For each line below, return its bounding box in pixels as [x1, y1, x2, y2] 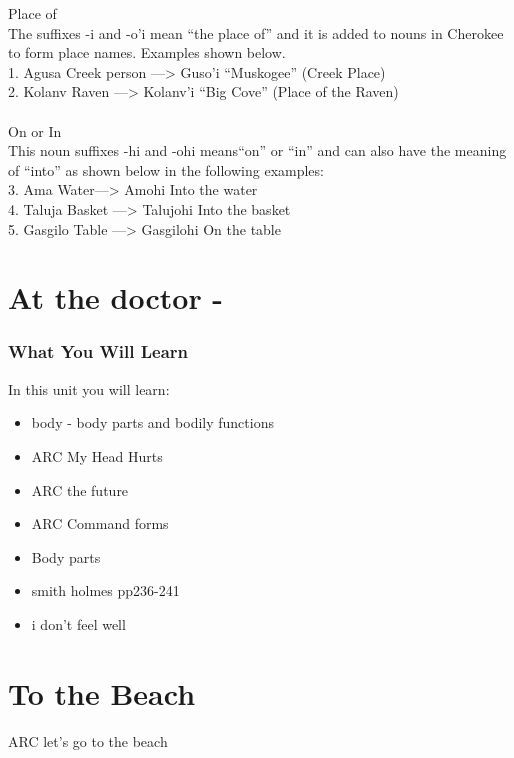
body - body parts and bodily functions [31, 412, 274, 433]
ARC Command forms [31, 513, 169, 534]
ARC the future [31, 479, 129, 500]
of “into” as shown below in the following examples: [8, 159, 324, 180]
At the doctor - [8, 277, 224, 318]
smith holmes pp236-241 [31, 580, 180, 601]
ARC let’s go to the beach [8, 730, 168, 751]
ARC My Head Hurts [31, 445, 163, 466]
